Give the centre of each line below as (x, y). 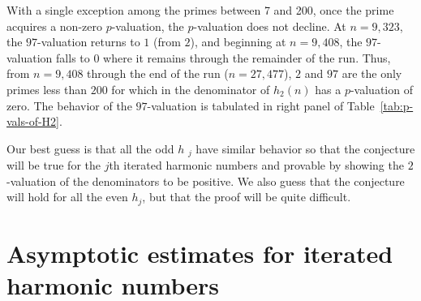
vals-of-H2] (33, 121)
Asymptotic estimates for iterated (200, 254)
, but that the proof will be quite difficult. (247, 197)
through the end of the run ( (158, 73)
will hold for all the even (67, 197)
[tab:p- (397, 105)
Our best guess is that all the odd (90, 148)
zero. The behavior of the (69, 105)
